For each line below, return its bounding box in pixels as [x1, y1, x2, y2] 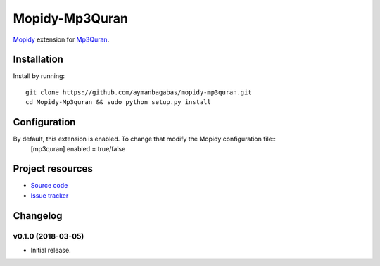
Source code [30, 182, 68, 190]
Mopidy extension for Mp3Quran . [13, 35, 110, 44]
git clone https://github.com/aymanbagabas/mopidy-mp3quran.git [25, 88, 253, 96]
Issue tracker [30, 191, 69, 200]
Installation [13, 53, 63, 65]
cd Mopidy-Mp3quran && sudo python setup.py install [25, 99, 211, 106]
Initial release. [30, 246, 71, 254]
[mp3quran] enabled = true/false [30, 144, 126, 153]
